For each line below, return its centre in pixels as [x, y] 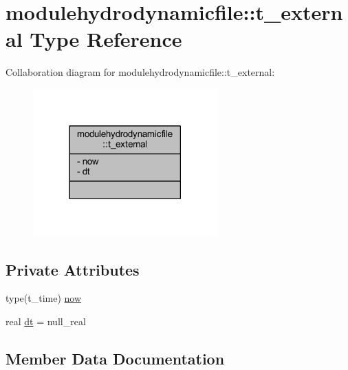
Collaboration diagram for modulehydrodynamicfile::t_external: [140, 72]
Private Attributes [73, 269]
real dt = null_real [46, 321]
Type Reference [106, 39]
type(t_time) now [44, 298]
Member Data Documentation [115, 358]
